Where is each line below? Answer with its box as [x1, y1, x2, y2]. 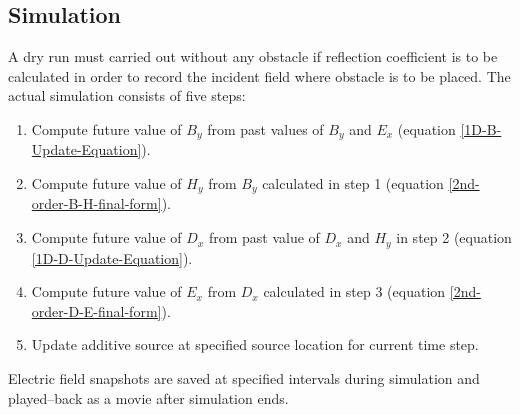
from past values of [207, 118, 324, 139]
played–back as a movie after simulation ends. [8, 387, 289, 408]
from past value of [208, 227, 320, 248]
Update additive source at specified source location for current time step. [31, 334, 479, 355]
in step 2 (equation [396, 227, 512, 248]
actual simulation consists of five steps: [8, 85, 246, 106]
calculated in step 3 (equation [263, 281, 446, 302]
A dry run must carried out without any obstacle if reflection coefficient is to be [8, 46, 498, 67]
